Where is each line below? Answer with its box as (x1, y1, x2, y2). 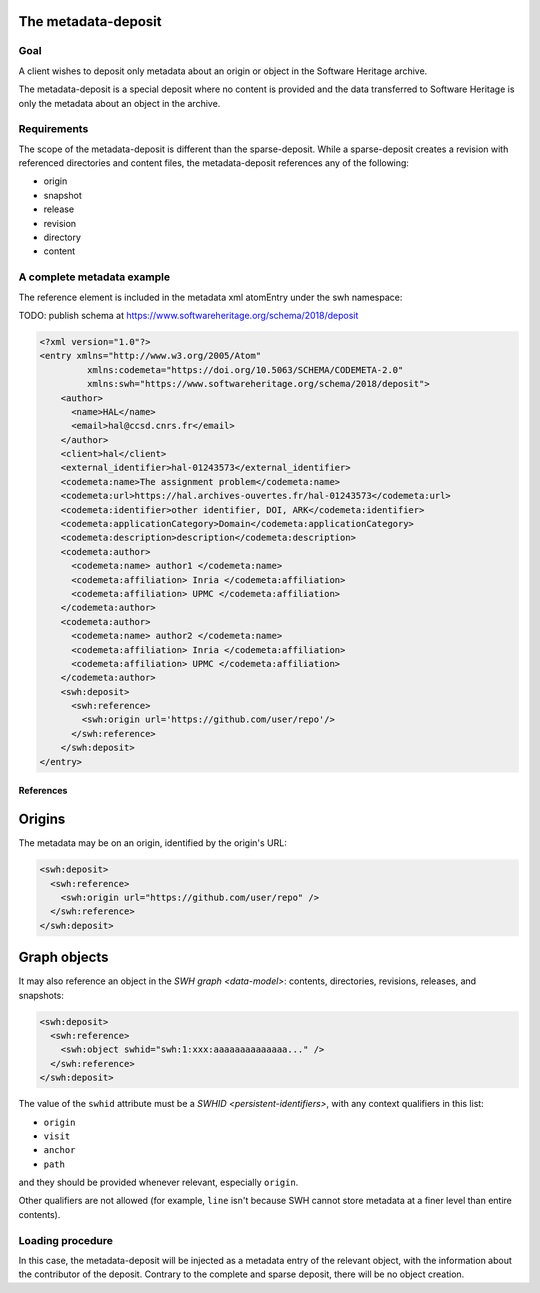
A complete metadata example (18, 270, 170, 284)
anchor (43, 1145, 76, 1156)
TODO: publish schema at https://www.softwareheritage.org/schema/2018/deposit (18, 309, 359, 321)
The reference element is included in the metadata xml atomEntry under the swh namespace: (18, 291, 403, 303)
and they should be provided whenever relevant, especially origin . (18, 1176, 299, 1189)
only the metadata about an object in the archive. (18, 97, 221, 109)
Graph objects (18, 949, 109, 966)
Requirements (18, 122, 89, 136)
